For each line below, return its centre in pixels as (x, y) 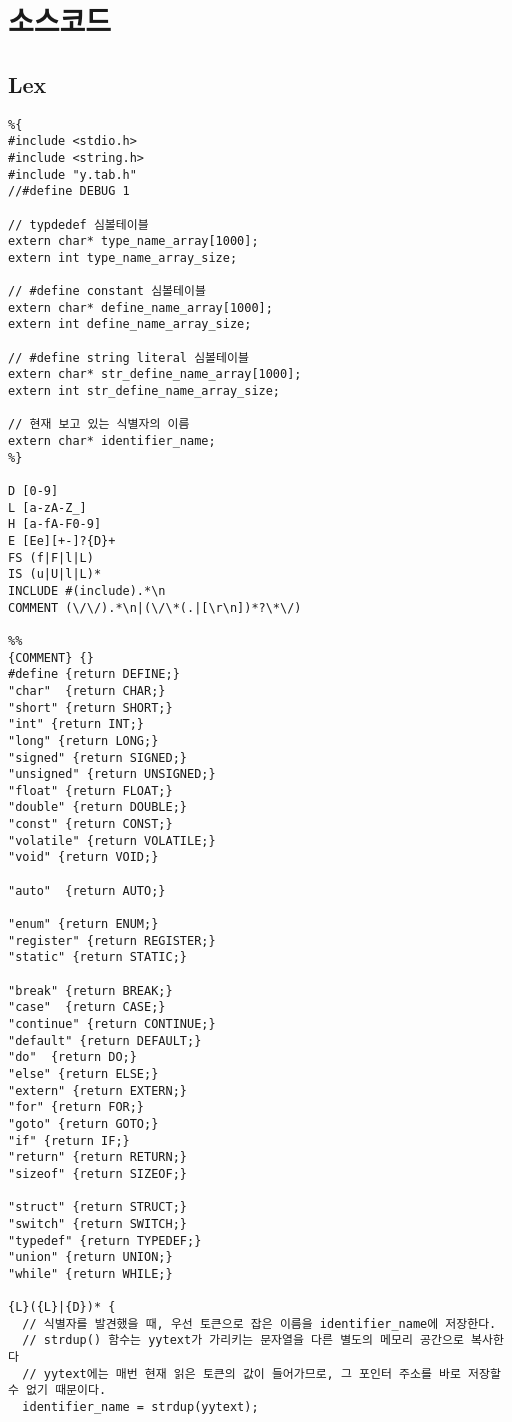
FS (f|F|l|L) (51, 557)
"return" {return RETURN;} (97, 1157)
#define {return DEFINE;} (94, 674)
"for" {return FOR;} (76, 1107)
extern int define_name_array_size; (130, 324)
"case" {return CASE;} (87, 1007)
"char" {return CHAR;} (87, 690)
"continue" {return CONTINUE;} (112, 1024)
